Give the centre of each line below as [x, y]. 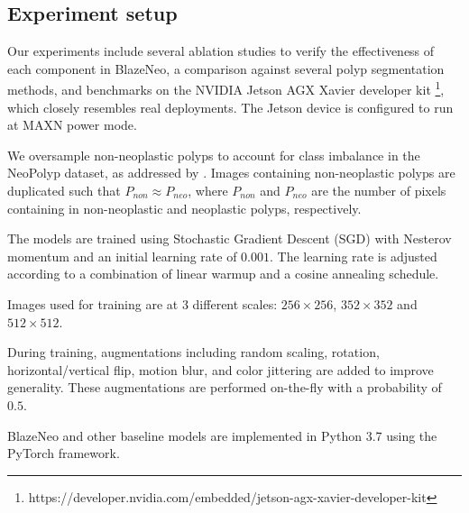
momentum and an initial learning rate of [122, 256]
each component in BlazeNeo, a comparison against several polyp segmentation [226, 68]
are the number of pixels [379, 191]
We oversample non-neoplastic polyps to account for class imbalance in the [214, 155]
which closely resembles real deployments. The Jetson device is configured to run [230, 107]
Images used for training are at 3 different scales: [143, 303]
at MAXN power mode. [72, 125]
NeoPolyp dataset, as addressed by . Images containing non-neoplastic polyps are [231, 173]
